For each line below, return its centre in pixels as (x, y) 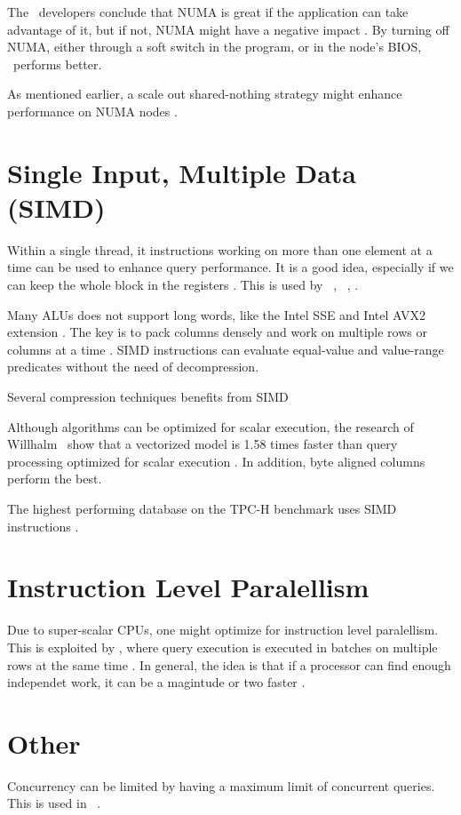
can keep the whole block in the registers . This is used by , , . (183, 285)
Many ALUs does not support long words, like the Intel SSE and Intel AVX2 (216, 314)
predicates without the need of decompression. (133, 367)
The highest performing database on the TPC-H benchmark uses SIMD (202, 508)
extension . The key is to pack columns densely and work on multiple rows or (217, 332)
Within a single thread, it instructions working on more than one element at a (220, 249)
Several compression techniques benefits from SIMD (148, 397)
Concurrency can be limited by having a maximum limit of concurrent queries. (221, 785)
